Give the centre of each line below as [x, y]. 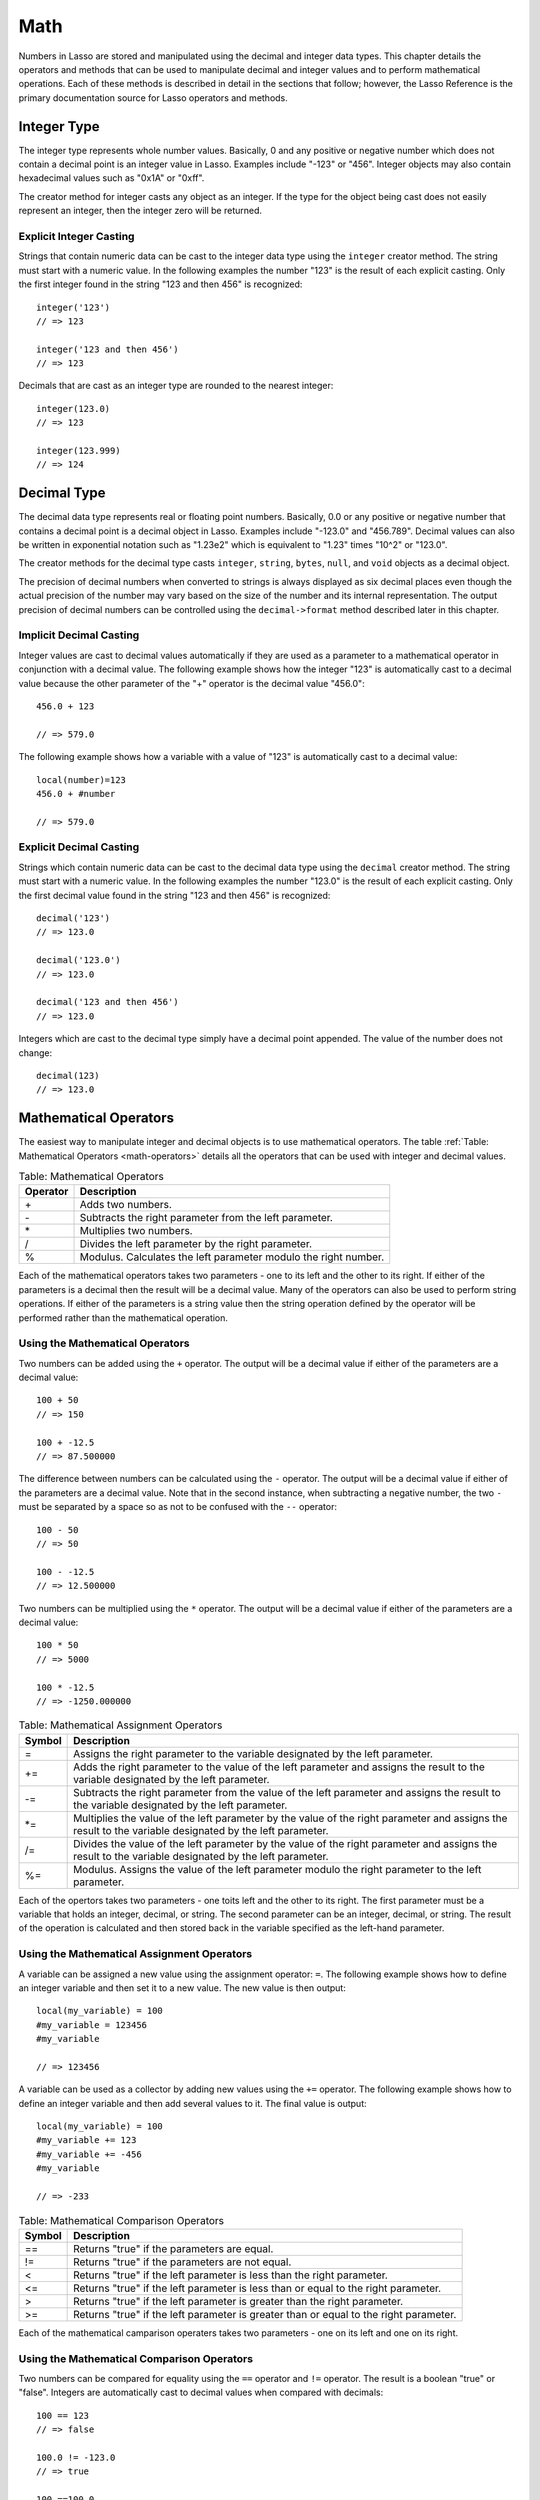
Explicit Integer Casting [76, 236]
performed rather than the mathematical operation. [123, 1317]
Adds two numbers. [125, 1205]
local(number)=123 [81, 779]
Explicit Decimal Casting [79, 847]
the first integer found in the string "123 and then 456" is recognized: [160, 284]
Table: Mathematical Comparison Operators [121, 2220]
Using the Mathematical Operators [104, 1343]
